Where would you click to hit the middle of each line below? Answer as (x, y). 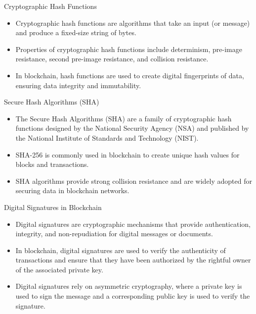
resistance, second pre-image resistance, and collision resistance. (112, 59)
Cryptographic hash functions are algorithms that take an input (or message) (133, 23)
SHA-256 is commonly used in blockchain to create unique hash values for (128, 154)
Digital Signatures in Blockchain (53, 207)
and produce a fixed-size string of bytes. (76, 32)
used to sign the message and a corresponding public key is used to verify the (133, 296)
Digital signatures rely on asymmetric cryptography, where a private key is (129, 286)
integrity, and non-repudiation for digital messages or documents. (114, 234)
